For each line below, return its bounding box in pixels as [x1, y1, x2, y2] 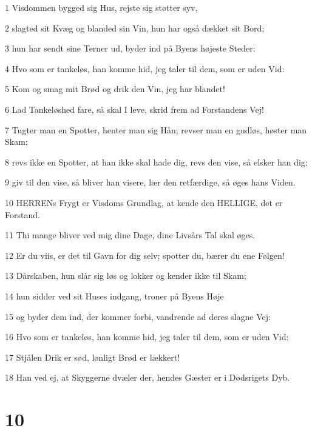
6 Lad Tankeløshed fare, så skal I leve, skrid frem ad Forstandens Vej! [5, 102, 264, 115]
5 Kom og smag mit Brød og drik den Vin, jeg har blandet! [5, 82, 225, 95]
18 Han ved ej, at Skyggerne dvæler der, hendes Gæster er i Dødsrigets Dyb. [5, 371, 290, 384]
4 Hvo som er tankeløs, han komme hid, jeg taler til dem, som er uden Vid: [5, 62, 285, 75]
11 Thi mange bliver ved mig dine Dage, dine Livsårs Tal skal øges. [5, 229, 256, 241]
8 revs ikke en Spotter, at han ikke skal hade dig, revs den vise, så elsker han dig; [5, 155, 308, 168]
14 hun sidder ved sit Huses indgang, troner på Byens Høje [5, 289, 224, 302]
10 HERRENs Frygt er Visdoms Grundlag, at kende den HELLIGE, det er [5, 196, 283, 209]
